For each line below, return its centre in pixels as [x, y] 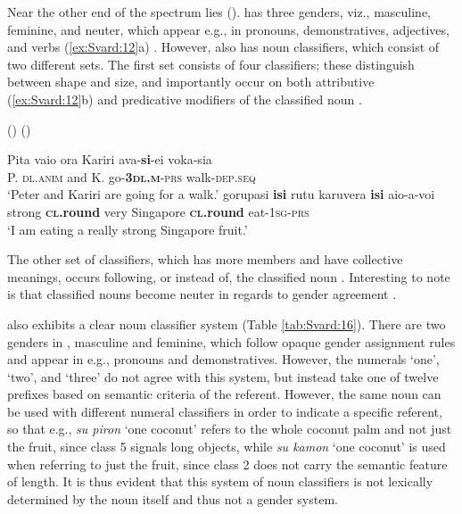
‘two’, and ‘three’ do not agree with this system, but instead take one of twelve [223, 376]
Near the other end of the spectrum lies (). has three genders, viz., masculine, [219, 12]
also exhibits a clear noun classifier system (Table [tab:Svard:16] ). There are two [227, 323]
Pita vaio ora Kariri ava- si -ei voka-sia [110, 159]
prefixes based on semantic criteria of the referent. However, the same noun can [224, 394]
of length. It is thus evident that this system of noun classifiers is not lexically [220, 481]
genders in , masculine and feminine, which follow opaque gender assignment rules [231, 341]
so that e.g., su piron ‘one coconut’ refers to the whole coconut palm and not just [230, 429]
